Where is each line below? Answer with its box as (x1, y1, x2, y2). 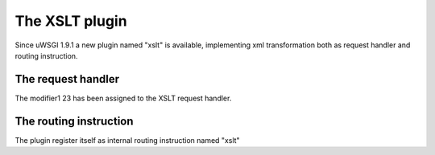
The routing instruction (14, 114, 134, 128)
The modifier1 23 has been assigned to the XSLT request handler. (14, 93, 232, 103)
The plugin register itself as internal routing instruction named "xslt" (14, 135, 241, 145)
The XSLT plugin (14, 12, 128, 30)
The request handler (14, 72, 120, 86)
